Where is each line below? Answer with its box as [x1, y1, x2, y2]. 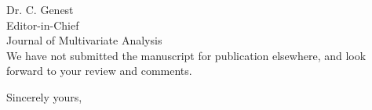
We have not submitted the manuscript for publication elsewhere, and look [6, 47, 367, 63]
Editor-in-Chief [6, 16, 79, 33]
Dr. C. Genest [6, 2, 74, 17]
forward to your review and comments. [6, 62, 192, 79]
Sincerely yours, [6, 88, 82, 105]
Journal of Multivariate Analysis [6, 32, 162, 48]
